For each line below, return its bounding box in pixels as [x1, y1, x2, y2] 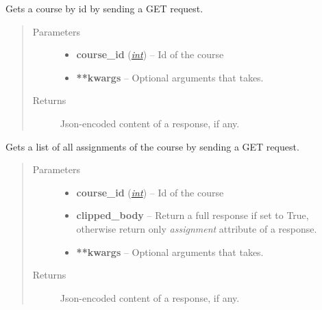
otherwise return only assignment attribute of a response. [76, 221, 317, 235]
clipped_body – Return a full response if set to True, [76, 208, 309, 222]
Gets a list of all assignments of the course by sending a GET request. [5, 139, 299, 153]
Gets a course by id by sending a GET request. [5, 1, 203, 15]
